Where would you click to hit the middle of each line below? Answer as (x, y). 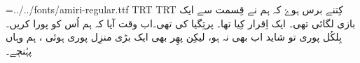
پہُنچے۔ (19, 50)
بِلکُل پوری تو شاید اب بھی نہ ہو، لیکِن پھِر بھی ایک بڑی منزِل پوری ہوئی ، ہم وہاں (174, 37)
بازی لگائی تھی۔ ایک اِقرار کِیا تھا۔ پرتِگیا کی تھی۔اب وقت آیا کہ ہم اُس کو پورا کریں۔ (181, 23)
